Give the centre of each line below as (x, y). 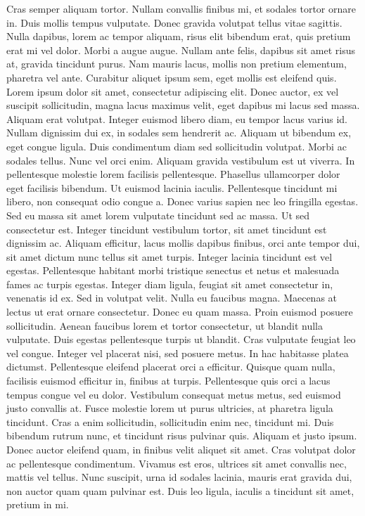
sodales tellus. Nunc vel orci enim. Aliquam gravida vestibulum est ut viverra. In (181, 160)
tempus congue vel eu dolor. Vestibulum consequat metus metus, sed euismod (174, 394)
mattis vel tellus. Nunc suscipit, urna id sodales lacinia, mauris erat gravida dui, (179, 477)
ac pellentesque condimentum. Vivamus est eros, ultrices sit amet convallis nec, (177, 463)
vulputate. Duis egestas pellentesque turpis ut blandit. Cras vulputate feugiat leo (181, 339)
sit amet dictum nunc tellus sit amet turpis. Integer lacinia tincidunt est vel (169, 256)
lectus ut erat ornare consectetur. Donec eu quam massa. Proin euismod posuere (180, 312)
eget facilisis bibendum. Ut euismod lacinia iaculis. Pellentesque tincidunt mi (172, 187)
